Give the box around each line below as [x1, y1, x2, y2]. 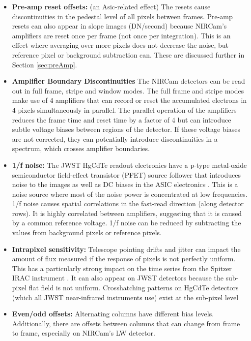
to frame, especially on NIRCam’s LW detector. [12, 328, 155, 338]
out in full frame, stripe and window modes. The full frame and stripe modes [12, 85, 244, 95]
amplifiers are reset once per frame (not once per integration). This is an [12, 30, 231, 40]
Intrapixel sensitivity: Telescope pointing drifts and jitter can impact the [12, 244, 241, 254]
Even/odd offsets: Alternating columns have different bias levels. [12, 309, 214, 319]
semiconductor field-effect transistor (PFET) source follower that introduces [12, 169, 241, 180]
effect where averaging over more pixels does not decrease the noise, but [12, 40, 229, 50]
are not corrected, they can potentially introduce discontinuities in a [12, 133, 218, 144]
